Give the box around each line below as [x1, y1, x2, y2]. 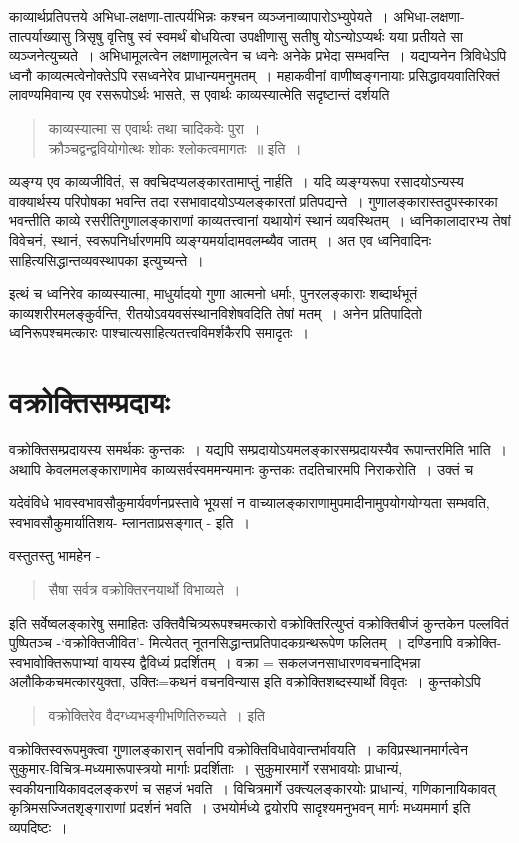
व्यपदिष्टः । [9, 816, 68, 837]
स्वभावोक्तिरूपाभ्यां [9, 651, 99, 672]
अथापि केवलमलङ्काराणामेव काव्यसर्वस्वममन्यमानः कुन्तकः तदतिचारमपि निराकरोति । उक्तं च [9, 458, 474, 479]
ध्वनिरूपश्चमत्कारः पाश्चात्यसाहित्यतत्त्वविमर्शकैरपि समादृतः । [9, 322, 309, 343]
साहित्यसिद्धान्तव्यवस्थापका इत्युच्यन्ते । [9, 249, 204, 270]
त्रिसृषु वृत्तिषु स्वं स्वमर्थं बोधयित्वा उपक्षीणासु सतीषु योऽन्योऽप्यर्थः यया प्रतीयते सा [74, 25, 463, 46]
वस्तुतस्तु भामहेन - [9, 545, 101, 566]
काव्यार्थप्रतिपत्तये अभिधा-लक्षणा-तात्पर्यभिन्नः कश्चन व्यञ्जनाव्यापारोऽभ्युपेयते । [9, 6, 389, 26]
